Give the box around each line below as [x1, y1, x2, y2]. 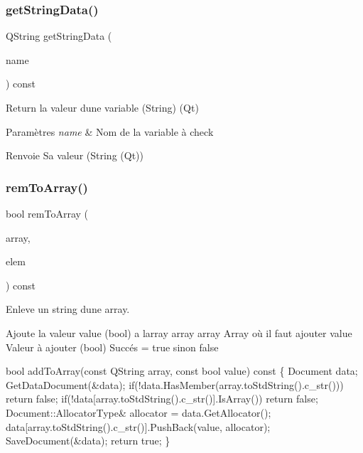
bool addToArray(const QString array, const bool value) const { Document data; [6, 363, 358, 378]
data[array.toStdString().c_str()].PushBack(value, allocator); [6, 419, 271, 434]
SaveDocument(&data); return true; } [6, 433, 170, 448]
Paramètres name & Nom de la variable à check [6, 124, 214, 139]
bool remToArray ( [6, 206, 89, 220]
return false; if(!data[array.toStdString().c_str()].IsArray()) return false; [6, 391, 318, 406]
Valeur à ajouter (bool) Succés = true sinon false [6, 339, 219, 354]
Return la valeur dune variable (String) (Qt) [6, 100, 199, 114]
